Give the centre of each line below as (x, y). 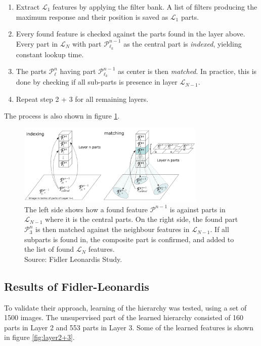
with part (87, 43)
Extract (28, 7)
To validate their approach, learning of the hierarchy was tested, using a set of (125, 307)
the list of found (49, 249)
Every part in (37, 43)
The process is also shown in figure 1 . (62, 116)
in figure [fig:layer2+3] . (39, 337)
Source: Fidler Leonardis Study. (73, 259)
